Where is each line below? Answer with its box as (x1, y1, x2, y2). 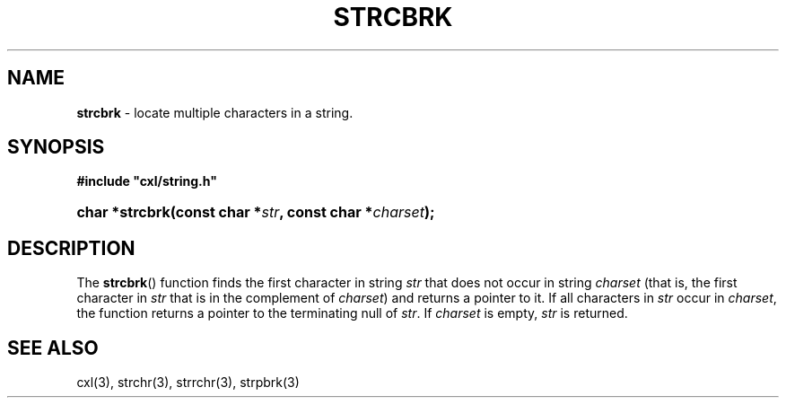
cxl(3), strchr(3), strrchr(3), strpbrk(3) (76, 374, 300, 391)
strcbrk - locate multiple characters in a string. (76, 104, 354, 120)
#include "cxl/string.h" (76, 173, 217, 189)
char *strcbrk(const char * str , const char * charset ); (76, 203, 435, 222)
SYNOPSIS (7, 136, 105, 159)
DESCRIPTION (7, 236, 135, 260)
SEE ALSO (7, 336, 99, 359)
